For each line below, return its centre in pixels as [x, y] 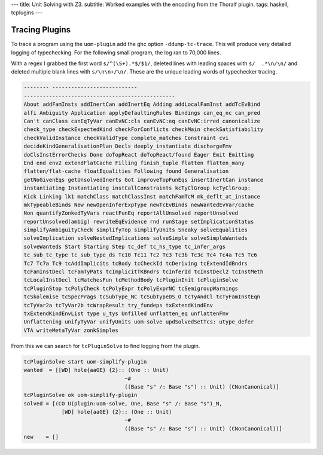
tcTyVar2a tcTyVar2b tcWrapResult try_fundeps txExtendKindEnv [118, 305]
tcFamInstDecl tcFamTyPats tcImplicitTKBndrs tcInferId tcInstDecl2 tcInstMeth [144, 272]
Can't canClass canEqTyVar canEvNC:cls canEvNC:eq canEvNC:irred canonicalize [142, 121]
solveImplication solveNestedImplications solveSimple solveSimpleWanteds [136, 238]
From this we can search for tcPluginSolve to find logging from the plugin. [106, 346]
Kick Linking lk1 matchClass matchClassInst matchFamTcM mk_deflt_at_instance [142, 196]
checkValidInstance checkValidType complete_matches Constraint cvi [126, 138]
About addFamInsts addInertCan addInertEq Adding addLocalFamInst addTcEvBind [142, 104]
